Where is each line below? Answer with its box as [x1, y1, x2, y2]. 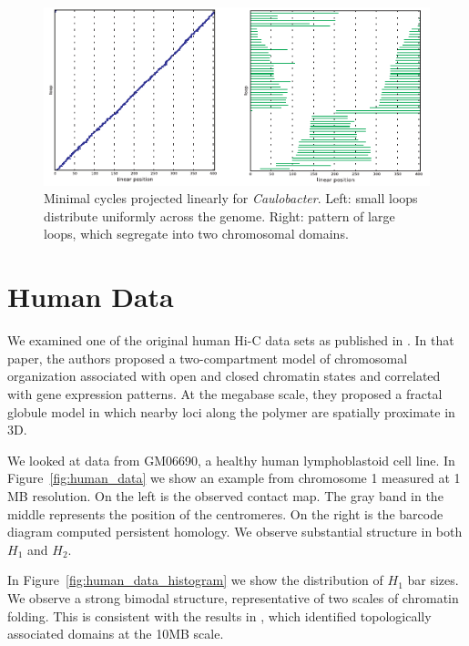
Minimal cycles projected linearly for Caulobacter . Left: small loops [44, 189, 418, 208]
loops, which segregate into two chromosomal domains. [44, 224, 349, 243]
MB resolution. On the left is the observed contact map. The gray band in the [7, 486, 444, 505]
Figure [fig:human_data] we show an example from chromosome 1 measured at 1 [7, 468, 461, 487]
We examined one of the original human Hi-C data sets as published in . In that [7, 331, 454, 350]
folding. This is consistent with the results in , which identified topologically [7, 606, 432, 625]
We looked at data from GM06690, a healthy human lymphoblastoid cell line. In [7, 450, 455, 469]
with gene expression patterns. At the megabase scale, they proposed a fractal [7, 384, 443, 403]
